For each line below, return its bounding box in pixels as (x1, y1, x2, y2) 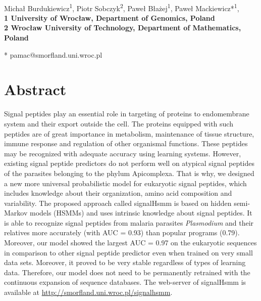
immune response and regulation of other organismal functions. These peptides (4, 138, 248, 149)
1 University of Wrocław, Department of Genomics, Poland (4, 12, 215, 23)
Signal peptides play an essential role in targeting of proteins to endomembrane (4, 108, 249, 119)
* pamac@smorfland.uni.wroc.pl (4, 49, 102, 60)
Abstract (4, 79, 67, 100)
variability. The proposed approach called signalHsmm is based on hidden (4, 197, 232, 208)
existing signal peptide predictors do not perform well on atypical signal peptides (4, 158, 255, 168)
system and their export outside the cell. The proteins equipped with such (4, 118, 233, 128)
